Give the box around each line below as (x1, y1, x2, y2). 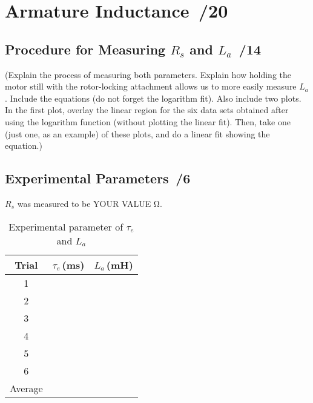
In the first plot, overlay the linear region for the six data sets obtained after (5, 103, 289, 116)
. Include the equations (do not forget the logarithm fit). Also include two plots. (5, 91, 301, 104)
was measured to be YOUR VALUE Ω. (17, 197, 162, 209)
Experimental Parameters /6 (5, 169, 191, 188)
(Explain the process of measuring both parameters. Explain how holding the (5, 68, 292, 80)
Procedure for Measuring (5, 39, 166, 58)
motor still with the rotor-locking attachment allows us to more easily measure (5, 80, 297, 93)
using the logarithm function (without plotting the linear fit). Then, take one (5, 115, 291, 128)
